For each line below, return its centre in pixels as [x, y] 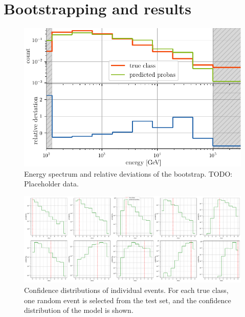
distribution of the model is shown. [79, 310]
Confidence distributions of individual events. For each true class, [126, 290]
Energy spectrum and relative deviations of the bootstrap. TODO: [128, 173]
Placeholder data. [51, 184]
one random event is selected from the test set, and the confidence [128, 300]
